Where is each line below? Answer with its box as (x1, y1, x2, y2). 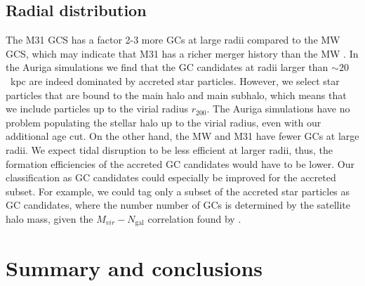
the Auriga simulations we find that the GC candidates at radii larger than (6, 60, 328, 74)
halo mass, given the (6, 211, 93, 226)
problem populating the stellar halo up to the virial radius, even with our (6, 115, 321, 129)
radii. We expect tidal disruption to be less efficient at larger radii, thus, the (6, 142, 333, 157)
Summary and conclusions (6, 253, 263, 282)
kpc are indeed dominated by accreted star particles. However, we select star (10, 73, 340, 88)
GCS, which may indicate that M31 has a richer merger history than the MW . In (6, 46, 359, 60)
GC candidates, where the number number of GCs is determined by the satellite (6, 197, 351, 212)
